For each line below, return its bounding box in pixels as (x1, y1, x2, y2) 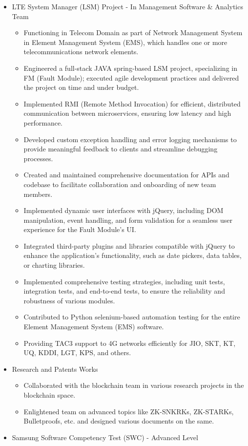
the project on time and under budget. (23, 82, 139, 92)
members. (23, 189, 53, 199)
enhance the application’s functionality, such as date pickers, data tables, (23, 250, 242, 260)
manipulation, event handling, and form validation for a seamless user (23, 214, 233, 225)
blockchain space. (23, 390, 76, 400)
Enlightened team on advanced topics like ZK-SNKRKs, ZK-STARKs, (23, 406, 234, 416)
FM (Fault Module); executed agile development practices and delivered (23, 72, 239, 83)
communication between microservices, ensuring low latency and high (23, 108, 231, 118)
